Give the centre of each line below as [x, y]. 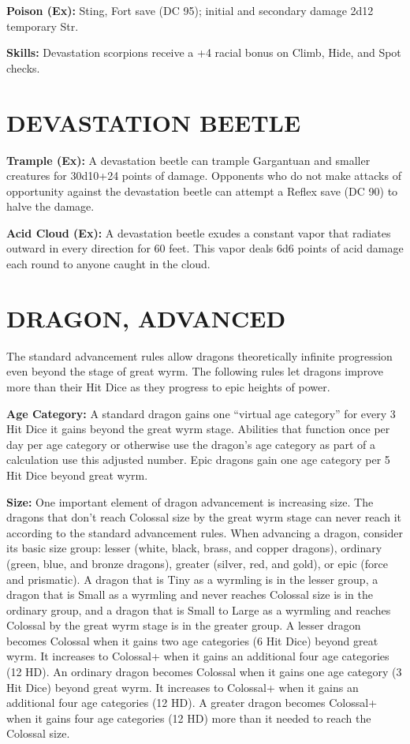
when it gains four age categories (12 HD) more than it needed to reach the [189, 718]
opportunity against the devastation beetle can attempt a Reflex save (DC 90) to [202, 191]
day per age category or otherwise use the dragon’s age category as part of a [191, 444]
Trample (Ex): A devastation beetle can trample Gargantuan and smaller [188, 160]
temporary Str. [43, 26]
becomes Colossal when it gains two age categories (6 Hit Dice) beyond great [192, 640]
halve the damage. [50, 206]
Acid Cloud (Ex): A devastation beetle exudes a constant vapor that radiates [199, 232]
